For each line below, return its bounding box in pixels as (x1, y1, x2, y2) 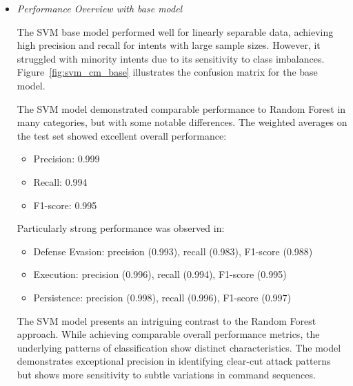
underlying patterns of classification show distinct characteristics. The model (17, 340, 341, 354)
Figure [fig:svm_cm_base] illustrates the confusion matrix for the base (17, 65, 318, 79)
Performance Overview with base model (17, 1, 183, 15)
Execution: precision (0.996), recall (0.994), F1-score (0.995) (33, 267, 287, 281)
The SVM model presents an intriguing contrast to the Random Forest (17, 313, 316, 328)
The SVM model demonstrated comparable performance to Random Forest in (17, 101, 346, 116)
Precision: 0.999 (33, 151, 100, 166)
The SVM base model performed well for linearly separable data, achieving (17, 24, 334, 39)
